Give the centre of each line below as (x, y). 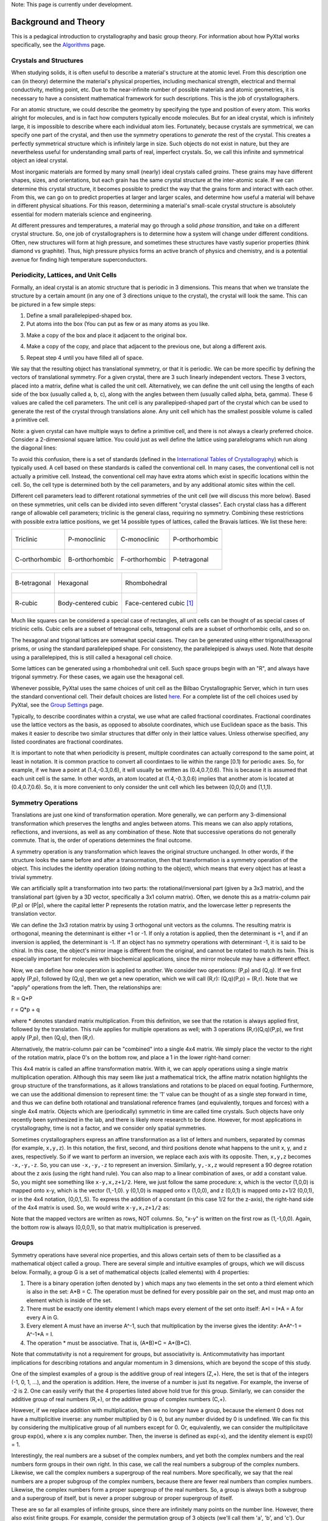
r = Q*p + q (26, 1009)
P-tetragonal (191, 559)
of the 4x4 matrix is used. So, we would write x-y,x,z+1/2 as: (91, 1207)
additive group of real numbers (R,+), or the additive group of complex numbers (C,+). (119, 1399)
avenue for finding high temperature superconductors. (79, 259)
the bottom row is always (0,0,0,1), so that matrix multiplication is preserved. (106, 1227)
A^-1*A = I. (40, 1334)
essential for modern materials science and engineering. (82, 214)
